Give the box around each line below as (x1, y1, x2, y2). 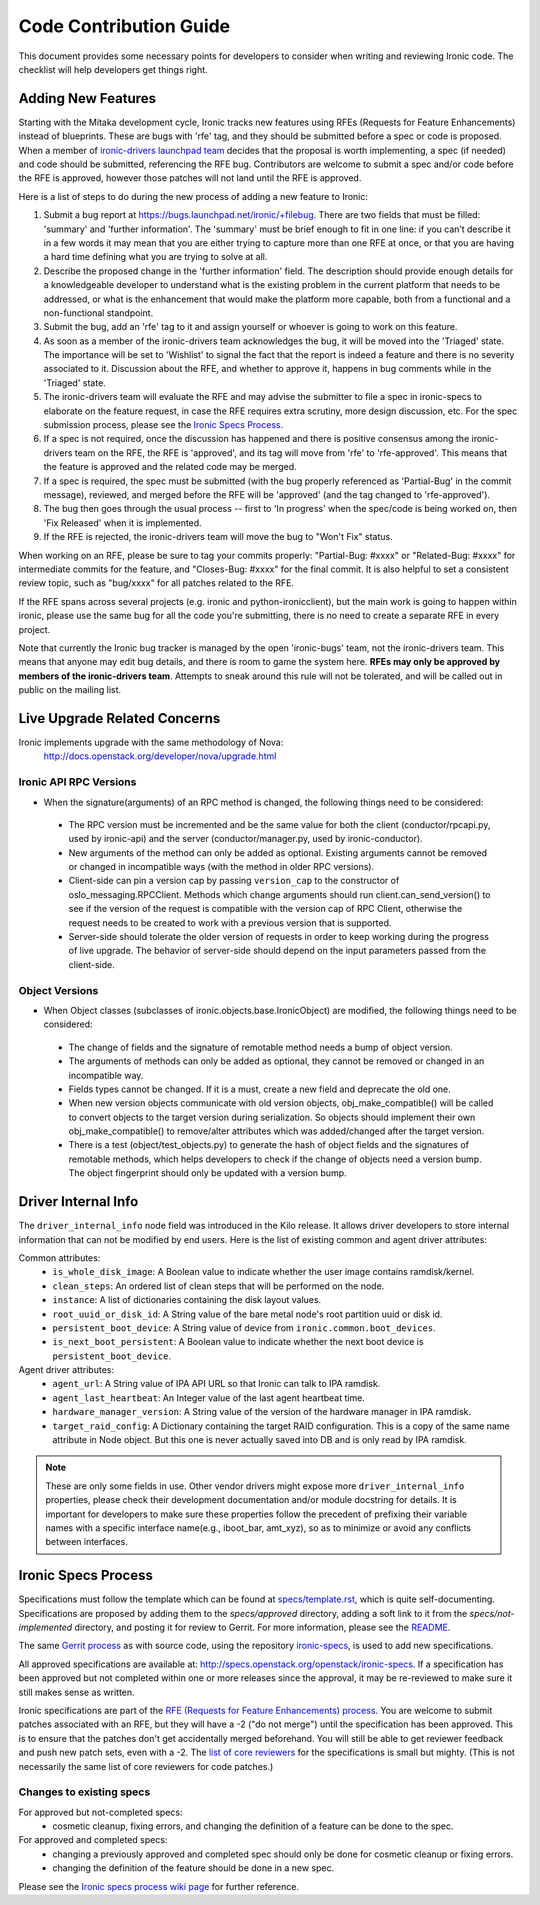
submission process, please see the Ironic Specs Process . (43, 419, 284, 431)
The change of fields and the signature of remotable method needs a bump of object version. (68, 1041, 454, 1053)
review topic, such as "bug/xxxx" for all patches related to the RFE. (18, 577, 295, 589)
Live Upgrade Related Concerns (18, 710, 221, 727)
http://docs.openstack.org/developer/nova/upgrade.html (43, 750, 277, 762)
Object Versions (18, 983, 99, 997)
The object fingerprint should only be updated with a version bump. (68, 1167, 347, 1179)
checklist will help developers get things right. (18, 63, 209, 75)
